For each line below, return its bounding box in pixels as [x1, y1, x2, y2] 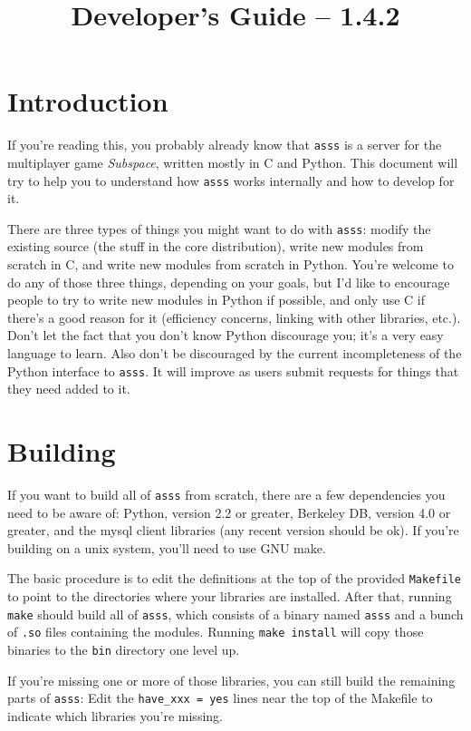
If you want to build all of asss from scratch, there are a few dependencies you [7, 485, 446, 503]
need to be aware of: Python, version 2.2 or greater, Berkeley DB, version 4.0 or [7, 502, 451, 521]
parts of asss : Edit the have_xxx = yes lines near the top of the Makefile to [7, 688, 433, 707]
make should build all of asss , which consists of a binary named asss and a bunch [7, 604, 464, 623]
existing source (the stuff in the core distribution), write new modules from [7, 237, 424, 256]
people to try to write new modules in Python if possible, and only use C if [7, 290, 426, 309]
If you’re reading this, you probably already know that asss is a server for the [7, 135, 442, 154]
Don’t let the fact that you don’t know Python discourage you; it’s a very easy [7, 326, 444, 345]
